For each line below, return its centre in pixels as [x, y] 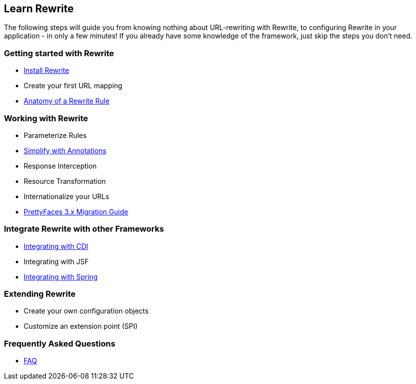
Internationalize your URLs [67, 196]
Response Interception [60, 166]
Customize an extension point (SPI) [81, 326]
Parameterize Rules [55, 135]
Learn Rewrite [39, 9]
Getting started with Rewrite [59, 53]
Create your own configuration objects [86, 311]
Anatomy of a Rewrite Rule [67, 101]
